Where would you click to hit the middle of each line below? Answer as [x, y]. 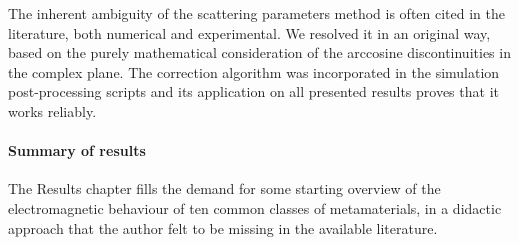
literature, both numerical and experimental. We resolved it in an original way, [249, 32]
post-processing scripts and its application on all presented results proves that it [253, 91]
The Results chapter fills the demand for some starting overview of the [224, 188]
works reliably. [52, 110]
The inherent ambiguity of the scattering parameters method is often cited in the [256, 13]
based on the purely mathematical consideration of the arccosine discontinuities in [259, 52]
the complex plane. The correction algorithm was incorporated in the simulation [254, 71]
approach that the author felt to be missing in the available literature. [223, 227]
